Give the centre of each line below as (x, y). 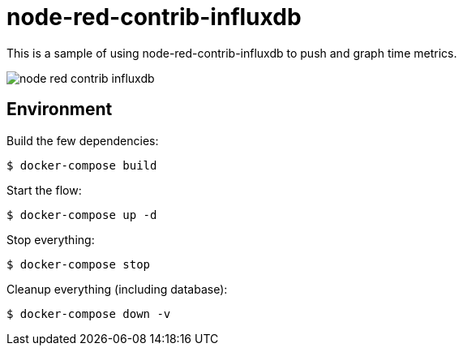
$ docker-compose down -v (89, 313)
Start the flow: (44, 190)
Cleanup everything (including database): (117, 289)
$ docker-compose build (82, 165)
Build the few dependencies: (83, 140)
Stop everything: (51, 239)
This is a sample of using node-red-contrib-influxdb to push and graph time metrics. (232, 53)
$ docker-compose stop (79, 264)
